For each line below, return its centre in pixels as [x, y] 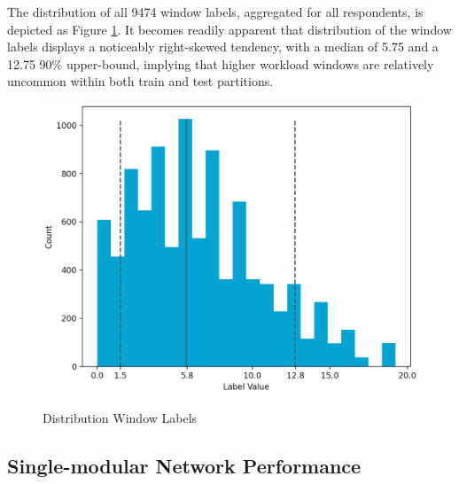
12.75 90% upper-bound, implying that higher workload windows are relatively [221, 63]
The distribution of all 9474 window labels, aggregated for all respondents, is [215, 12]
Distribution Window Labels [120, 418]
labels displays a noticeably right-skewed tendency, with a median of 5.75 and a [223, 47]
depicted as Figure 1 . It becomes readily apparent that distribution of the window [229, 29]
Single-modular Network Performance [184, 466]
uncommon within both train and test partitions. [140, 81]
